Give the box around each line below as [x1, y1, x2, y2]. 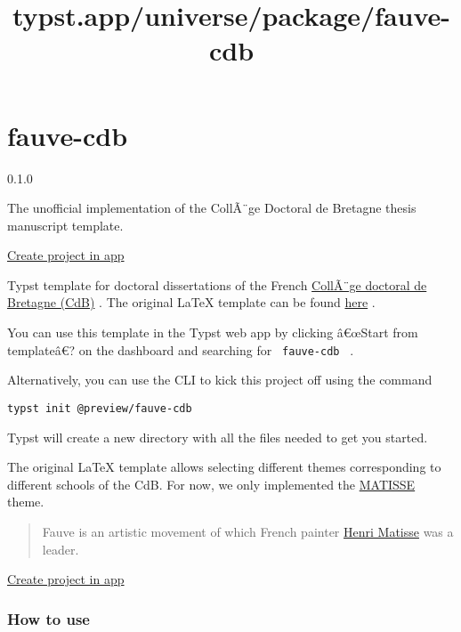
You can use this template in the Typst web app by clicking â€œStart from [7, 323, 418, 342]
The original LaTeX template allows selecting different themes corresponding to [7, 458, 441, 476]
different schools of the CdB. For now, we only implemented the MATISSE [7, 474, 416, 493]
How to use [7, 607, 90, 629]
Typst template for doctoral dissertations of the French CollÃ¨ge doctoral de [7, 275, 427, 294]
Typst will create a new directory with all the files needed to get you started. [7, 427, 428, 446]
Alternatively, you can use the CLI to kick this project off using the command [7, 370, 433, 389]
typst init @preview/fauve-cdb [7, 401, 192, 415]
